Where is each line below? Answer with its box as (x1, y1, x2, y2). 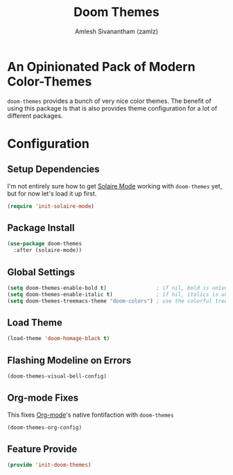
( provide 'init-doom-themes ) (7, 462, 92, 469)
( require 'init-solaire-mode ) (7, 202, 95, 209)
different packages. (7, 111, 63, 120)
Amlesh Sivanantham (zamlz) (75, 27, 158, 35)
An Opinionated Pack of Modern (7, 58, 196, 74)
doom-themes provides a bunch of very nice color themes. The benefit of (7, 97, 212, 105)
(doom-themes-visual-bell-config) (7, 373, 107, 380)
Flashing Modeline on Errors (7, 354, 132, 366)
